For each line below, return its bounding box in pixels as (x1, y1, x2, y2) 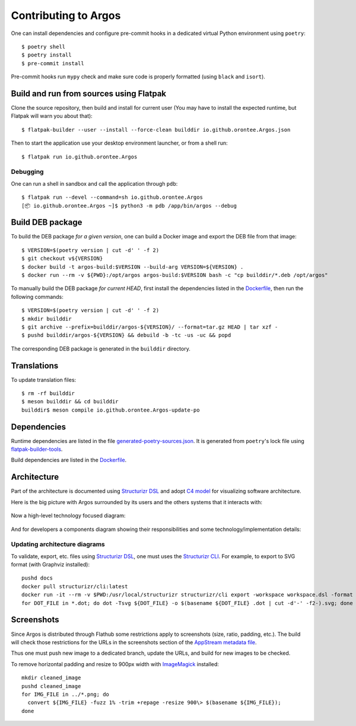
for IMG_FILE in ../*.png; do (21, 691, 110, 698)
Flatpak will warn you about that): (11, 113, 93, 120)
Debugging (11, 168, 44, 176)
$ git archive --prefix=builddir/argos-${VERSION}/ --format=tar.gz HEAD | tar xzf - (21, 323, 278, 330)
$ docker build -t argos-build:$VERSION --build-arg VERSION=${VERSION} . (21, 263, 244, 270)
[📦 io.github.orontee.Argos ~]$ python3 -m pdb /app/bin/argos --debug (21, 202, 237, 209)
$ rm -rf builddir (21, 390, 75, 397)
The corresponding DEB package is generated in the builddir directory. (11, 345, 191, 352)
